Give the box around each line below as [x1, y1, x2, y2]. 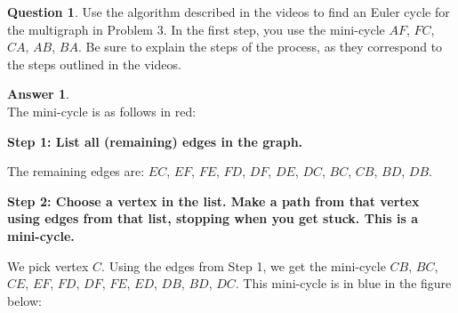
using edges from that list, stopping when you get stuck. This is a [7, 209, 419, 228]
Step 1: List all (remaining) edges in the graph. [7, 132, 303, 150]
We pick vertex [7, 256, 89, 275]
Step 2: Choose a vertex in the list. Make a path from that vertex [7, 191, 420, 210]
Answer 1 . [7, 84, 69, 103]
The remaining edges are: [7, 162, 145, 181]
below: [7, 291, 42, 309]
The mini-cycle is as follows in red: [7, 101, 197, 120]
